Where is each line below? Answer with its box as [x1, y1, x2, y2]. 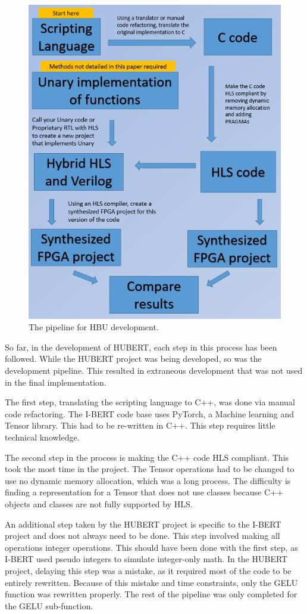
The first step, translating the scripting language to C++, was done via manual [5, 396, 295, 408]
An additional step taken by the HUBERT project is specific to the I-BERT [5, 517, 281, 530]
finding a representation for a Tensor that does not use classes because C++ [5, 486, 283, 498]
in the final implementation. [5, 376, 106, 388]
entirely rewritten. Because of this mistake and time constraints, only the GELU [5, 576, 298, 588]
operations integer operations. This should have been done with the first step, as [5, 541, 298, 553]
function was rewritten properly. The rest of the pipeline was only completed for [5, 588, 297, 600]
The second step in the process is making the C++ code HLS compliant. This [5, 451, 289, 463]
